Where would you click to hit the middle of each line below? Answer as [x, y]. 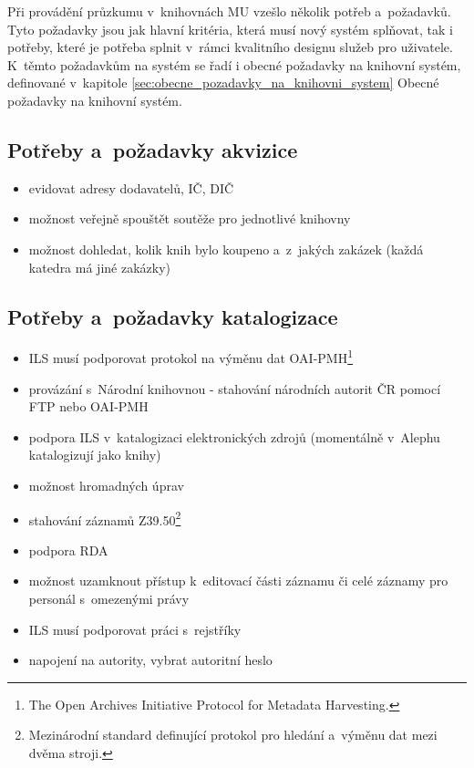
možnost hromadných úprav [106, 485]
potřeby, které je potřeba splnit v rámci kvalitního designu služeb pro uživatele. [230, 47]
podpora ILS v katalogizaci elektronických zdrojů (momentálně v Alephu [234, 436]
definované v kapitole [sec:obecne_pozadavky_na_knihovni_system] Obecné [223, 83]
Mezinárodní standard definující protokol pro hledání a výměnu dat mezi [233, 735]
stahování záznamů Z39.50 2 [105, 518]
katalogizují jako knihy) [95, 455]
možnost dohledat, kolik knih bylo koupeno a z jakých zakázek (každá [226, 249]
